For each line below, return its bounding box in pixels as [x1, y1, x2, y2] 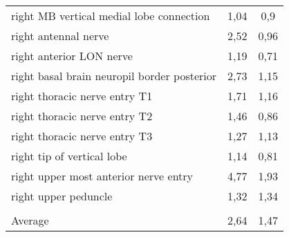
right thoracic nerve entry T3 [11, 128, 153, 144]
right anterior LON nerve [11, 48, 133, 64]
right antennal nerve [11, 28, 109, 44]
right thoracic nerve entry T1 [11, 88, 153, 104]
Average [11, 212, 49, 228]
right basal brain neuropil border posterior [11, 68, 217, 84]
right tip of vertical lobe [11, 148, 127, 164]
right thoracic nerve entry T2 [11, 108, 153, 124]
